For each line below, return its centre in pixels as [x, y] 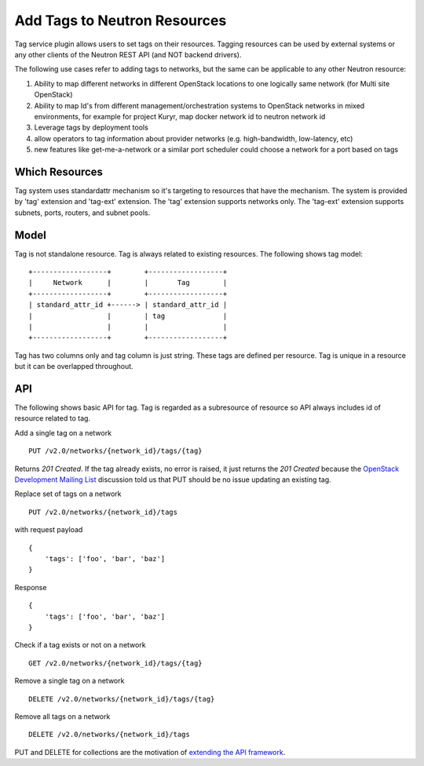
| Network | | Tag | [128, 283]
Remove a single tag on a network [69, 681]
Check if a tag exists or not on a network [80, 645]
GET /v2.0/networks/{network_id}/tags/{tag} [116, 663]
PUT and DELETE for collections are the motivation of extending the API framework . [150, 752]
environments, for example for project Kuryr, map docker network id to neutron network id [180, 116]
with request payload [49, 530]
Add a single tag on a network [63, 432]
